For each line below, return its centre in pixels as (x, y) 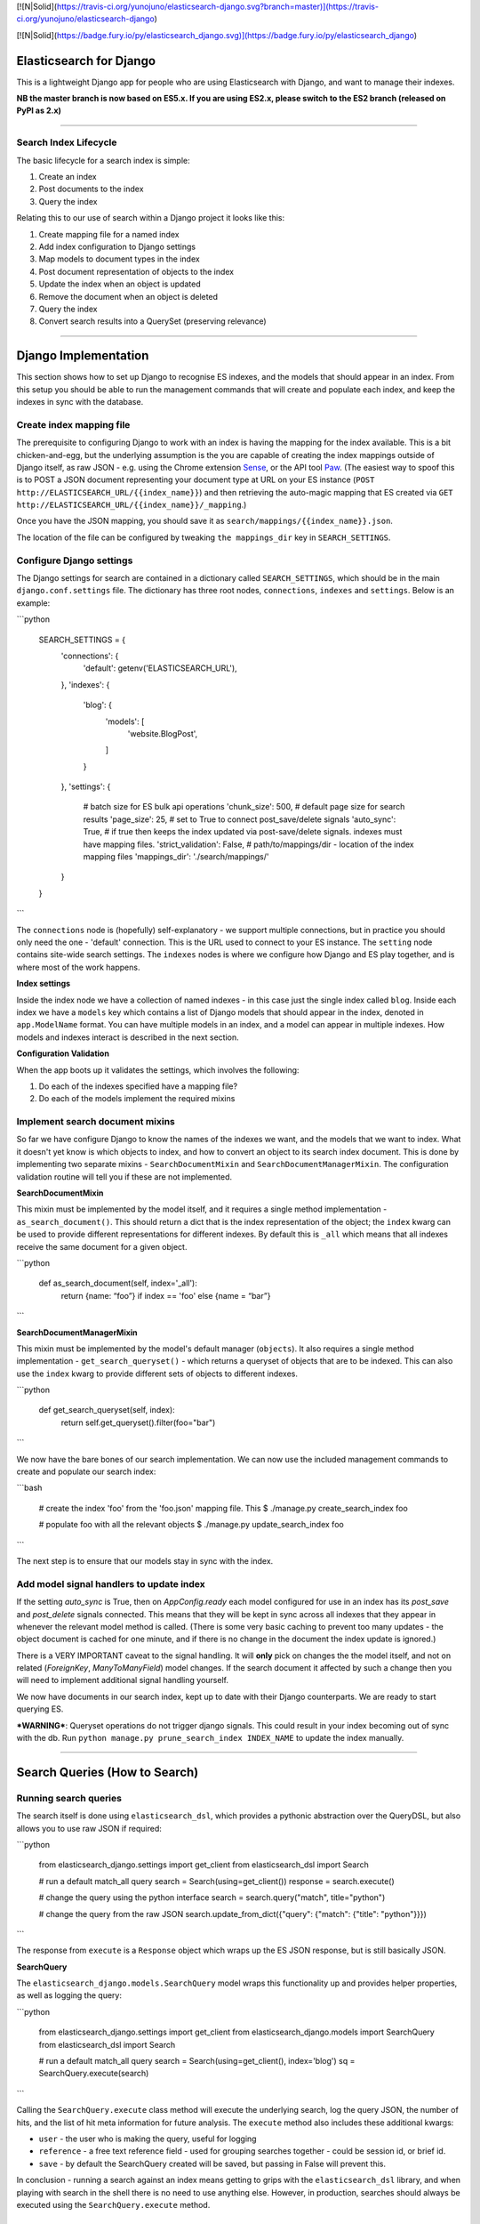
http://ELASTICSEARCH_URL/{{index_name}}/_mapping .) (132, 505)
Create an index (68, 177)
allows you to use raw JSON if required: (89, 1828)
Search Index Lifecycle (67, 142)
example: (33, 603)
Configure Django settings (75, 560)
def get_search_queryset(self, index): (107, 1410)
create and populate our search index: (86, 1471)
